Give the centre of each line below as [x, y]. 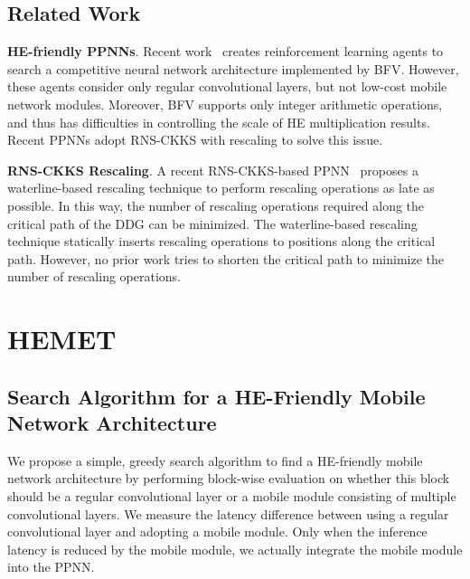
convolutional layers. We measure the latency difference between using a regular [228, 513]
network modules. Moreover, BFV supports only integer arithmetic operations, [225, 104]
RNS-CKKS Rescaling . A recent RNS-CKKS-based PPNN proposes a [213, 170]
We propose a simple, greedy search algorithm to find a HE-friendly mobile [215, 460]
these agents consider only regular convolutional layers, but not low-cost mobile [227, 86]
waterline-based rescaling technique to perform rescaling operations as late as [221, 188]
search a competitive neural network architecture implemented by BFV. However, [233, 68]
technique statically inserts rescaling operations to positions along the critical [221, 241]
